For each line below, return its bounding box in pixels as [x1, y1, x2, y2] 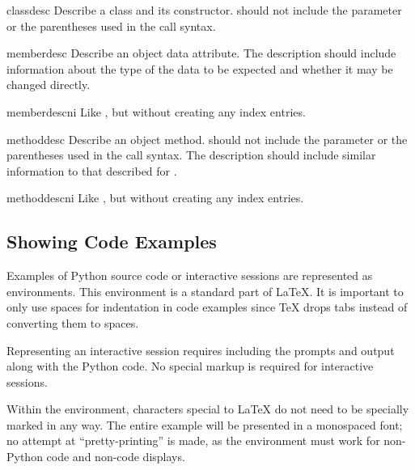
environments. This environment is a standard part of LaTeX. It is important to [6, 282, 404, 299]
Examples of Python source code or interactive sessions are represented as [6, 267, 373, 284]
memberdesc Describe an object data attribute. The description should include [6, 44, 396, 61]
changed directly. [6, 76, 91, 93]
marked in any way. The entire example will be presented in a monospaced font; [6, 416, 403, 433]
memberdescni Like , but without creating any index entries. [6, 103, 306, 120]
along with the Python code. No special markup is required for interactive [6, 358, 374, 375]
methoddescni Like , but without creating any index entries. [6, 189, 304, 206]
